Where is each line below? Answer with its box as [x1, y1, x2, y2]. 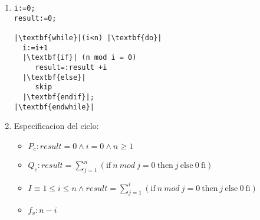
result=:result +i [35, 63, 107, 72]
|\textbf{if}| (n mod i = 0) [22, 53, 137, 62]
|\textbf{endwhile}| [14, 102, 94, 111]
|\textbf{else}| [22, 73, 86, 82]
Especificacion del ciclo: [14, 119, 99, 132]
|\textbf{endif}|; [22, 92, 94, 101]
